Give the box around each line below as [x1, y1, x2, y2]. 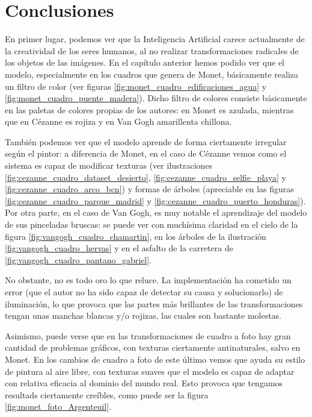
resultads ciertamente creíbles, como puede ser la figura [5, 388, 209, 401]
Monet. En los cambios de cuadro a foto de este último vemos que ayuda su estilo [5, 353, 305, 365]
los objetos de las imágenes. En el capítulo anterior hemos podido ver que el [5, 56, 285, 69]
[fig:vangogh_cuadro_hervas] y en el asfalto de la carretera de [5, 242, 233, 254]
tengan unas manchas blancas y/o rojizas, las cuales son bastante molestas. [5, 309, 282, 322]
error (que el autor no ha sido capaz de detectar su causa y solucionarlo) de [5, 286, 283, 298]
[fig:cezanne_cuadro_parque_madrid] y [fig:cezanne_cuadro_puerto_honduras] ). [5, 194, 306, 207]
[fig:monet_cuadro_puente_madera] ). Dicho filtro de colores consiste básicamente [5, 92, 307, 104]
